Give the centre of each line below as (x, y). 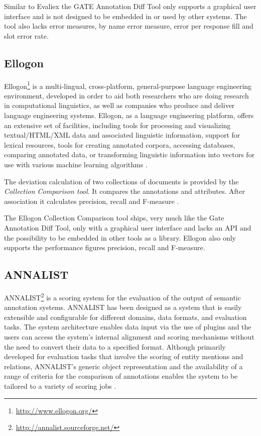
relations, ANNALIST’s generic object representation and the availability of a (123, 366)
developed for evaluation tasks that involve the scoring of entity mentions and (124, 356)
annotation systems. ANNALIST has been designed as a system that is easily (123, 307)
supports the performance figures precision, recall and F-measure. (105, 247)
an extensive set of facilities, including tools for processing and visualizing (117, 125)
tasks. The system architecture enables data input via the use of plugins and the (128, 327)
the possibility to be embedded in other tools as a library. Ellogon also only (120, 237)
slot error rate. (26, 35)
